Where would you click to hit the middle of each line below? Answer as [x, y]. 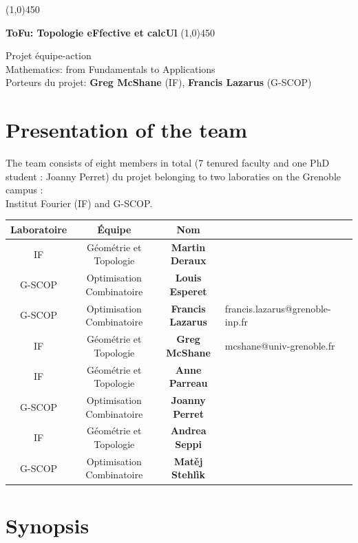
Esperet [188, 291]
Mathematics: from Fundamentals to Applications [110, 68]
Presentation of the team [127, 130]
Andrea [188, 430]
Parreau [188, 383]
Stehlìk [189, 475]
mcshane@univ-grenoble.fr [280, 345]
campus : [24, 190]
